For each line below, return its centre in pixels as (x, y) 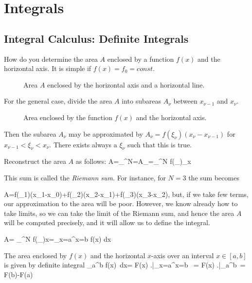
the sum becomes (214, 177)
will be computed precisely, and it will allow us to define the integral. (107, 222)
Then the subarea (30, 133)
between (185, 101)
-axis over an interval (183, 255)
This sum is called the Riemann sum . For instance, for (85, 177)
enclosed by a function (141, 59)
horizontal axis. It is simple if (48, 68)
